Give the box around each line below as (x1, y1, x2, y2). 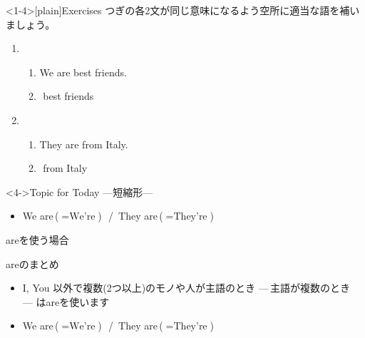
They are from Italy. (39, 136, 128, 151)
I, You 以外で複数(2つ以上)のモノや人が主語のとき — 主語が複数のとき (22, 280, 351, 295)
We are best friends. (39, 64, 127, 79)
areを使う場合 (6, 232, 69, 247)
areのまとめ (6, 256, 59, 271)
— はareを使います (22, 294, 110, 309)
